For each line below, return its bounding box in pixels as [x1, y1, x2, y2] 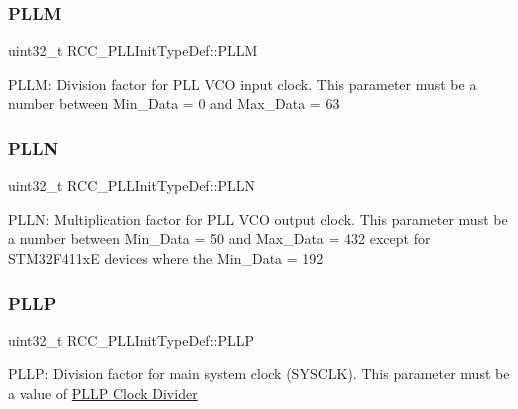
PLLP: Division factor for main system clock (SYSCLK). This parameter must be [8, 363, 510, 384]
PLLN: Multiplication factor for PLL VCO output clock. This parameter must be [8, 208, 508, 229]
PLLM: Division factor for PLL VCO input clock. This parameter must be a [8, 73, 477, 94]
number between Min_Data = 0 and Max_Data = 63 [8, 93, 340, 114]
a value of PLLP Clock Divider [8, 383, 198, 403]
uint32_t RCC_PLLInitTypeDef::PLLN [8, 175, 255, 196]
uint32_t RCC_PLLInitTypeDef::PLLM [8, 40, 258, 61]
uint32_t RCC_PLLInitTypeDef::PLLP [8, 329, 255, 350]
